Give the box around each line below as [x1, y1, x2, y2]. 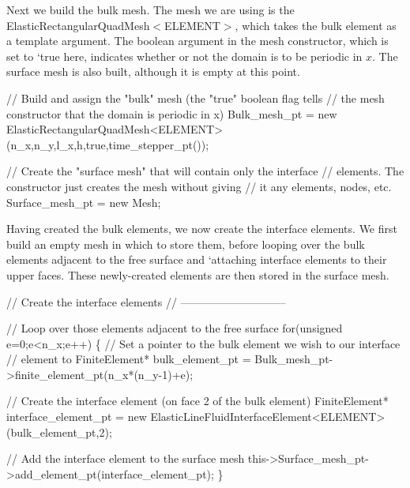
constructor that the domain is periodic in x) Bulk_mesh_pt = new [6, 105, 337, 122]
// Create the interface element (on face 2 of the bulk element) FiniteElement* [6, 392, 389, 409]
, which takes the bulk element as [235, 17, 397, 33]
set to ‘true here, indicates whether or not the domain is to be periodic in [6, 47, 363, 64]
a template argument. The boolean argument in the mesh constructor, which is [6, 32, 389, 49]
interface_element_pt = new [6, 408, 147, 425]
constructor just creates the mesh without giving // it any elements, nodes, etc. [6, 178, 392, 194]
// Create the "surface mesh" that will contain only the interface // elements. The [6, 163, 404, 179]
